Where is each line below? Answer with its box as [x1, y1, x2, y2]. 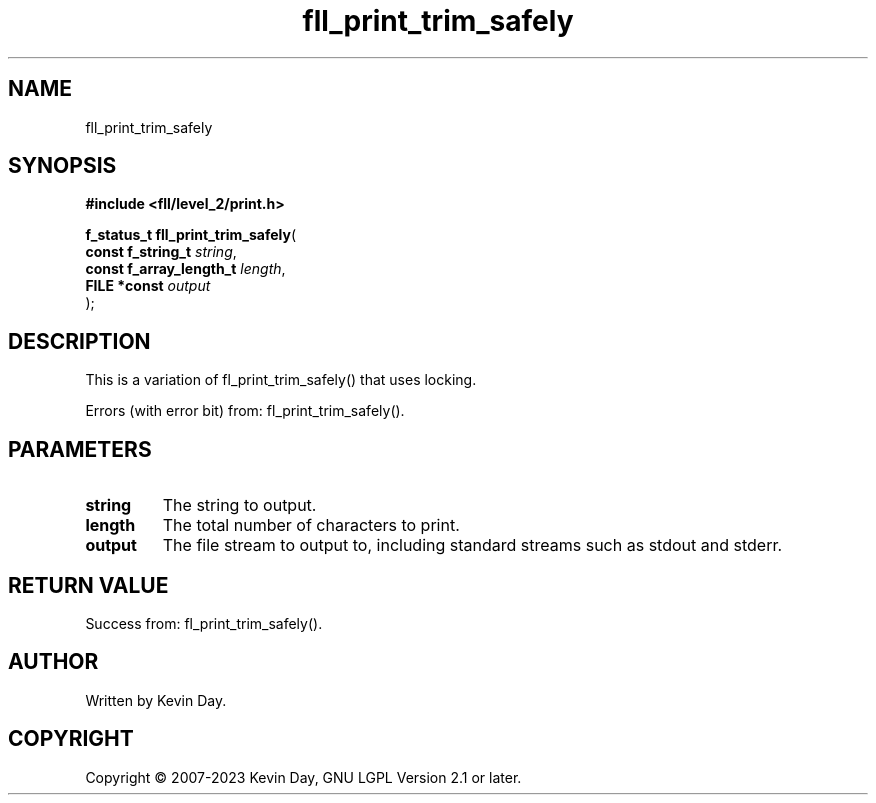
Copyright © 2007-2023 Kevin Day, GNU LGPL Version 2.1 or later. [85, 768, 522, 786]
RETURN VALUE [8, 572, 169, 598]
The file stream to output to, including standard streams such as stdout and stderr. [162, 535, 783, 556]
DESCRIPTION [8, 328, 151, 354]
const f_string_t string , [85, 243, 237, 261]
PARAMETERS [8, 436, 152, 462]
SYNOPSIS [8, 153, 117, 179]
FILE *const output [85, 277, 211, 295]
